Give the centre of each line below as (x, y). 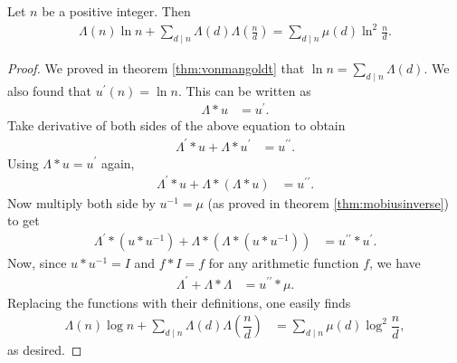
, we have (395, 263)
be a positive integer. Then (116, 11)
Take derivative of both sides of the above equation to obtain (176, 125)
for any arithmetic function (284, 263)
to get (24, 220)
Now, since (37, 263)
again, (118, 162)
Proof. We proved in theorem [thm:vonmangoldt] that (156, 67)
